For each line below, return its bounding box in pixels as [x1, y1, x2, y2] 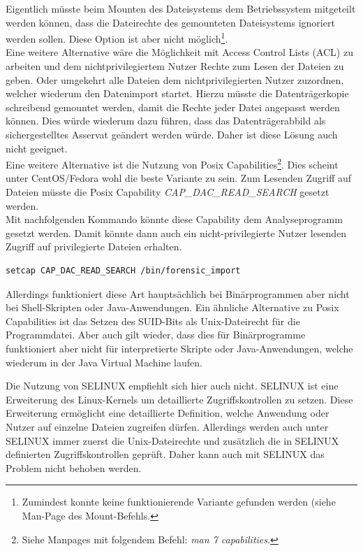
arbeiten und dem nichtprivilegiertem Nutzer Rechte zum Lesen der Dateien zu [6, 59, 344, 73]
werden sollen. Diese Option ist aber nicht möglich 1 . [6, 29, 228, 45]
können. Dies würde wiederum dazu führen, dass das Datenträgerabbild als [6, 113, 326, 128]
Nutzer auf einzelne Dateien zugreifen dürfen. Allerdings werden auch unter [6, 419, 329, 434]
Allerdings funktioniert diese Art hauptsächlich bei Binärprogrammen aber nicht [6, 286, 350, 301]
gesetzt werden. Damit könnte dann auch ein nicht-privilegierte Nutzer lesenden [6, 225, 347, 240]
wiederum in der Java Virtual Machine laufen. [6, 355, 202, 369]
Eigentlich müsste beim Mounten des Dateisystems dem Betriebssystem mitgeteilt [6, 1, 356, 15]
